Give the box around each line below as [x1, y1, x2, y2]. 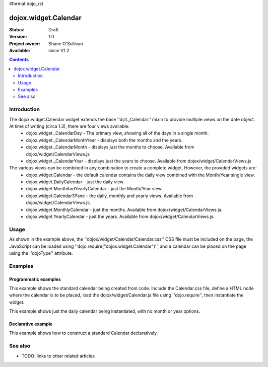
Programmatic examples [9, 276, 61, 282]
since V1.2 [48, 48, 69, 54]
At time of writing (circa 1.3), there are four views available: [9, 123, 130, 129]
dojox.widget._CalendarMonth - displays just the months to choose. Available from [26, 144, 195, 150]
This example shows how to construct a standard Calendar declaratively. [9, 330, 158, 336]
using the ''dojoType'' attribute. [9, 250, 73, 256]
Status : [9, 26, 25, 32]
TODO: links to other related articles [21, 353, 95, 359]
